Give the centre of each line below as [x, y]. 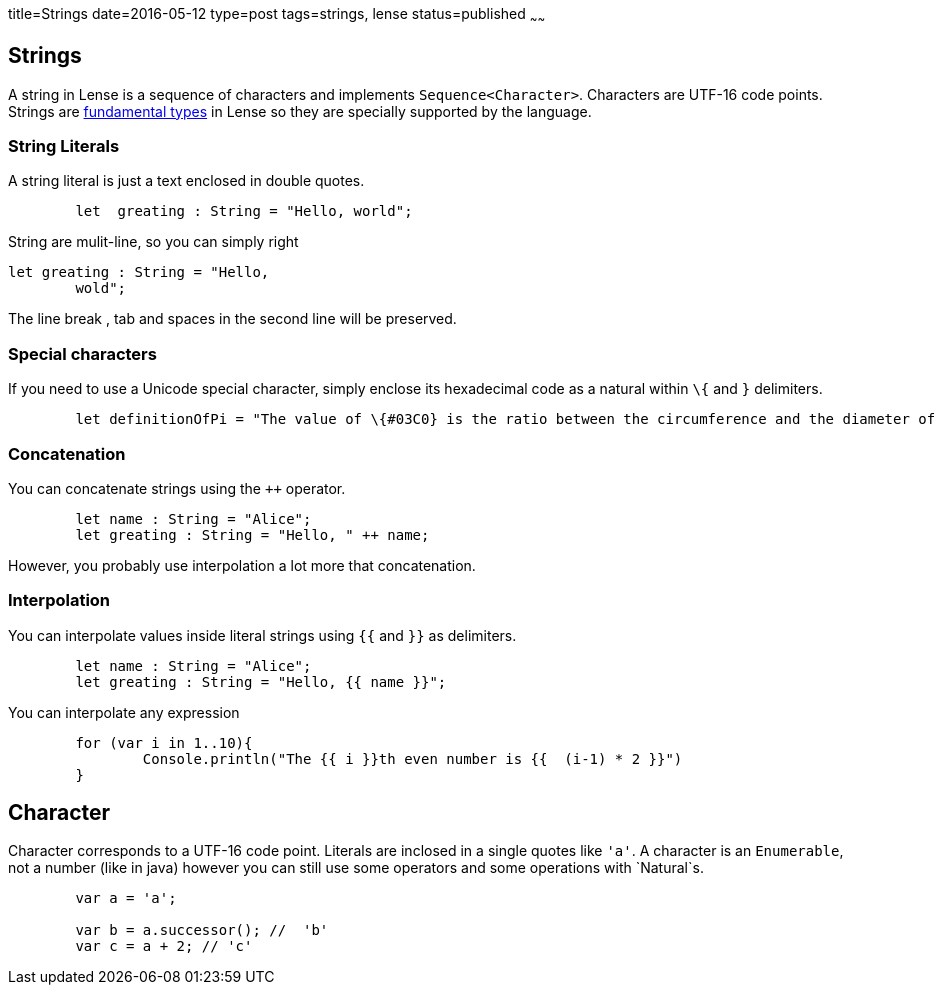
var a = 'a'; [126, 898]
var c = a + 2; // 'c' [164, 946]
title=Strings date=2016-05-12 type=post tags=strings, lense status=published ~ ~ [277, 15]
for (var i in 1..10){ [164, 742]
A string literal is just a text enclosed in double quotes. [186, 181]
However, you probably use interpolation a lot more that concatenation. [242, 565]
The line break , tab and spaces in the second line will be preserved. [232, 319]
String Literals [64, 146]
